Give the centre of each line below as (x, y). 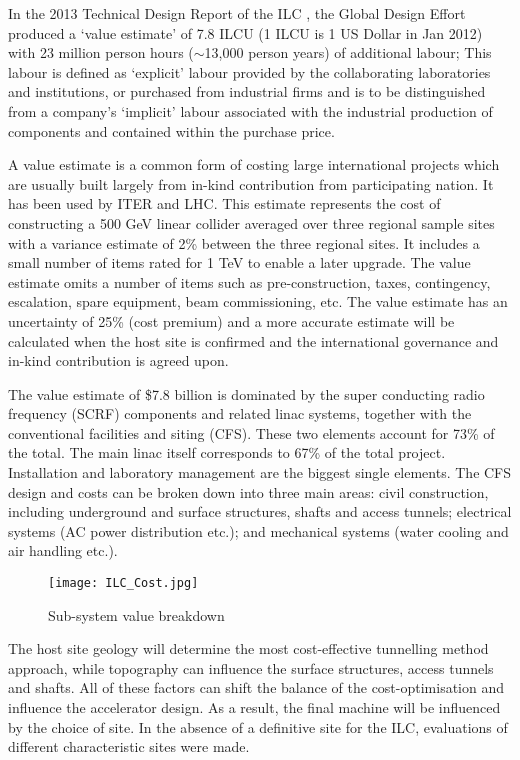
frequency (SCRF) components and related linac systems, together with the (240, 413)
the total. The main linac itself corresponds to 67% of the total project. (227, 452)
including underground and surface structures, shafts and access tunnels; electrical (260, 511)
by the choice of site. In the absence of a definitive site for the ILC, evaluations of (258, 726)
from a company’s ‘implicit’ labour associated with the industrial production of (250, 110)
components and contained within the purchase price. (171, 130)
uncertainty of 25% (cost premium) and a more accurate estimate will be (231, 320)
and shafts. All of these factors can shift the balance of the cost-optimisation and (256, 687)
